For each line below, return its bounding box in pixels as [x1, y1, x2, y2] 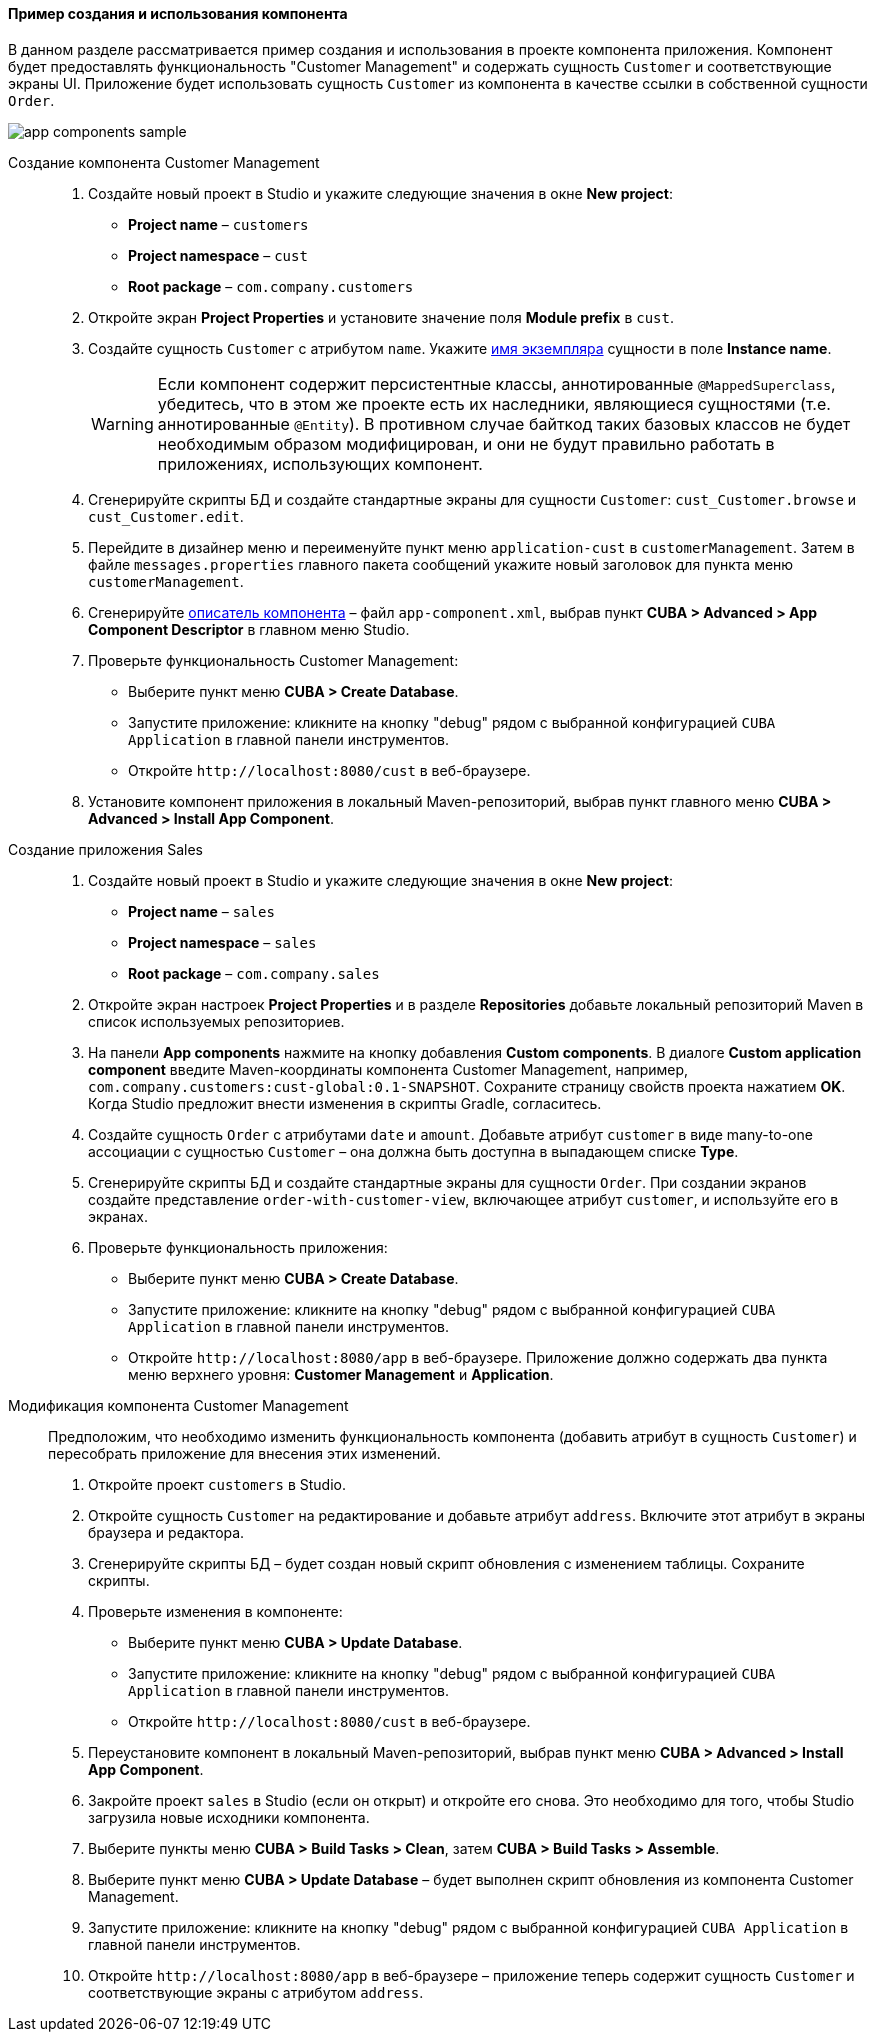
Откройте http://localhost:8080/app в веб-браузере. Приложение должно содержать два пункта [128, 1348, 828, 1366]
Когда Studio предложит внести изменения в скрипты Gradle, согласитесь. [88, 1094, 602, 1112]
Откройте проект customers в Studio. [88, 1475, 346, 1493]
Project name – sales [128, 902, 275, 920]
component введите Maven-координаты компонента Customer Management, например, [88, 1060, 689, 1078]
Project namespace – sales [128, 933, 317, 951]
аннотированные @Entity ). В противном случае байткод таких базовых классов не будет [157, 413, 851, 434]
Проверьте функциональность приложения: [88, 1238, 388, 1256]
